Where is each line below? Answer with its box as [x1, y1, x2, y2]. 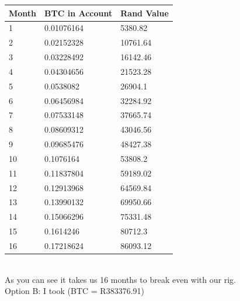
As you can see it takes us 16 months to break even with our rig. [5, 273, 236, 285]
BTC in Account [44, 6, 113, 19]
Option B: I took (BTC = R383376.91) [5, 285, 144, 297]
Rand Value [120, 6, 169, 19]
